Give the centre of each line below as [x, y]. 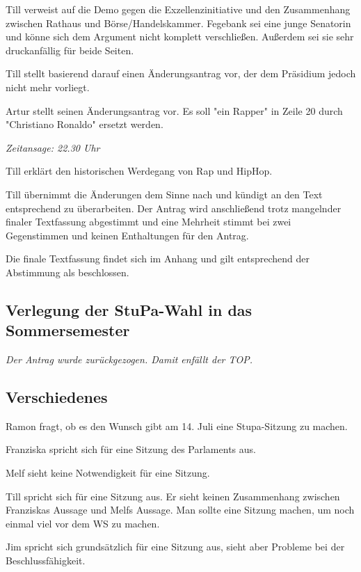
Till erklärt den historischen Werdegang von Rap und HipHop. [139, 171]
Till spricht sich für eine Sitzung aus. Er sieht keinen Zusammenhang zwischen [173, 496]
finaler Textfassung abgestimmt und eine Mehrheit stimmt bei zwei [149, 222]
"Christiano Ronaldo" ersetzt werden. [85, 124]
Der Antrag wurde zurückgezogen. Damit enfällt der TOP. [129, 359]
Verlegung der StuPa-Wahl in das [129, 309]
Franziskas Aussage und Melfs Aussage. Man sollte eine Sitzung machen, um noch [180, 510]
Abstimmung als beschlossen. [67, 272]
